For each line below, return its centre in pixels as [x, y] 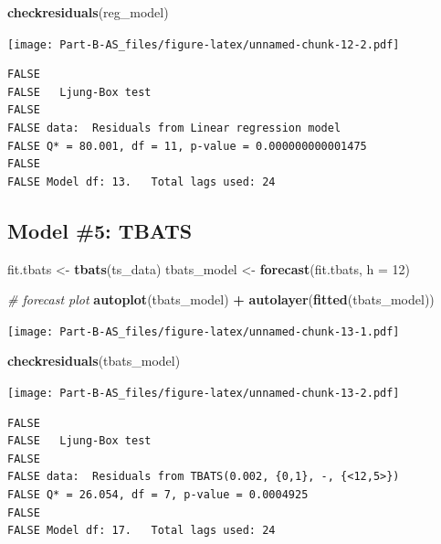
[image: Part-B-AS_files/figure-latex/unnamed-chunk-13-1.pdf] [204, 331]
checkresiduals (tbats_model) [94, 361]
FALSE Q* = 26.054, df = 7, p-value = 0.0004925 [158, 495]
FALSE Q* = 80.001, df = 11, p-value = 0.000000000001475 [187, 146]
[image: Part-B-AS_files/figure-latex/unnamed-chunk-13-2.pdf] [204, 394]
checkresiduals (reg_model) [88, 12]
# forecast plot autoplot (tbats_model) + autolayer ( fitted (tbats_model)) [221, 299]
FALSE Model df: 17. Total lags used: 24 [142, 531]
